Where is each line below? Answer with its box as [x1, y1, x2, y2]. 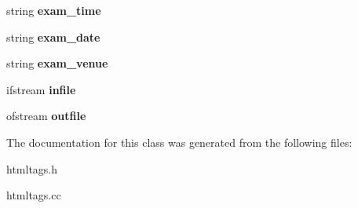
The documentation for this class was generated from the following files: [6, 133, 353, 150]
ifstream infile [6, 81, 76, 97]
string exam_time [6, 2, 101, 18]
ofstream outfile [6, 108, 86, 124]
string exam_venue [6, 55, 108, 71]
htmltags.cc [6, 187, 61, 203]
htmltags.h [6, 160, 58, 177]
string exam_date [6, 28, 100, 45]
